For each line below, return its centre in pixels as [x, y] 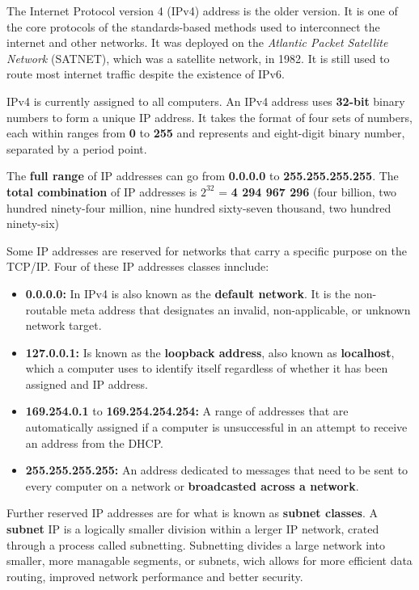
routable [46, 309]
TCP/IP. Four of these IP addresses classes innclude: [138, 266]
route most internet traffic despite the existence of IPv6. [146, 74]
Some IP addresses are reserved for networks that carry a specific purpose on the [207, 250]
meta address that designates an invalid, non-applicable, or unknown [241, 309]
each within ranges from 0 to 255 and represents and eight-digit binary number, [206, 133]
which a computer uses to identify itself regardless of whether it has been [207, 368]
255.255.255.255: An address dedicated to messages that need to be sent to [217, 470]
